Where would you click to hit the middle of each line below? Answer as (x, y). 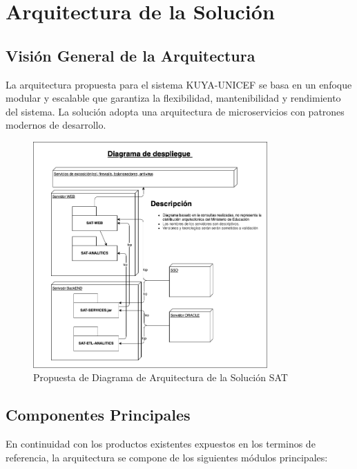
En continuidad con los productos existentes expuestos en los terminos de (161, 443)
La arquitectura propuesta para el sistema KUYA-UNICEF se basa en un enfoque (179, 84)
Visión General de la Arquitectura (131, 55)
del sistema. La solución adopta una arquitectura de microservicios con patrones (175, 111)
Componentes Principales (98, 415)
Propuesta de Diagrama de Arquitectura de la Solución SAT (161, 377)
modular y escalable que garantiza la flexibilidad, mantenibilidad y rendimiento (173, 98)
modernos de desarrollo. (56, 125)
